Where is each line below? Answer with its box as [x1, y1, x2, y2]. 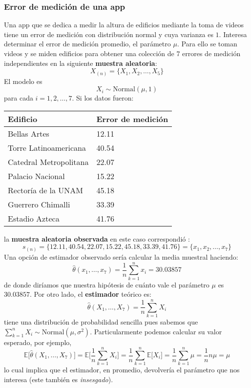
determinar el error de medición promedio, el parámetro [4, 39, 171, 49]
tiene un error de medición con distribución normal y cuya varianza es [4, 29, 213, 39]
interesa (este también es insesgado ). [4, 374, 113, 384]
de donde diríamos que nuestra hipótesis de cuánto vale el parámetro [4, 279, 209, 289]
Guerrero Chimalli [8, 198, 70, 210]
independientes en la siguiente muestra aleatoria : [4, 58, 157, 68]
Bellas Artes [8, 127, 49, 139]
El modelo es [4, 76, 42, 86]
